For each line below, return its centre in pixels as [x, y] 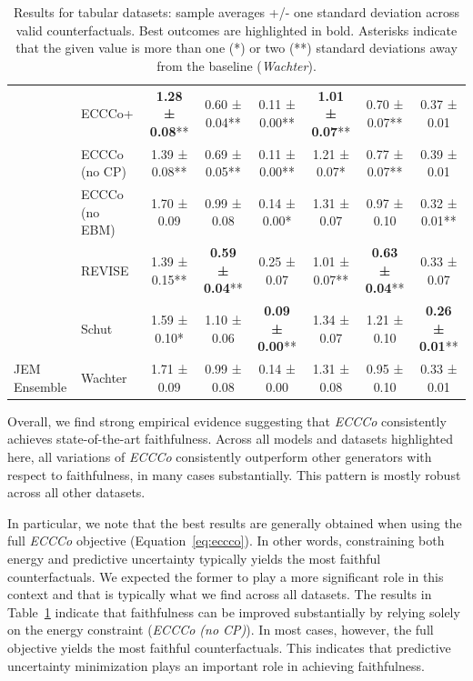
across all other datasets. [76, 492]
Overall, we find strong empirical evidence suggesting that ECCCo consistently [227, 421]
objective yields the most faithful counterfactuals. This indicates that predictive [229, 647]
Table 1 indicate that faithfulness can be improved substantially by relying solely [234, 611]
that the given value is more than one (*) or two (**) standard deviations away [236, 48]
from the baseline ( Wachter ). [236, 65]
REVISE [105, 270]
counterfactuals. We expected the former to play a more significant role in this [226, 576]
